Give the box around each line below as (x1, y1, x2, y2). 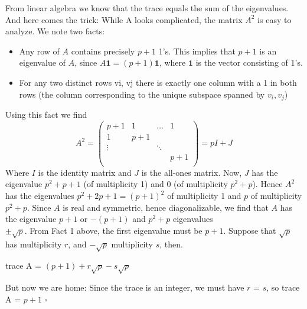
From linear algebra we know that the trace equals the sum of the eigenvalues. (5, 2, 289, 14)
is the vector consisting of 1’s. (195, 56, 303, 69)
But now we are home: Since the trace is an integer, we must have (5, 281, 244, 294)
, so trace (266, 281, 300, 294)
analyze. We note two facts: (5, 25, 105, 37)
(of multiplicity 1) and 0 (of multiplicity (83, 178, 228, 190)
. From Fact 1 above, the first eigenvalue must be (24, 224, 203, 236)
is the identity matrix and (38, 166, 132, 178)
